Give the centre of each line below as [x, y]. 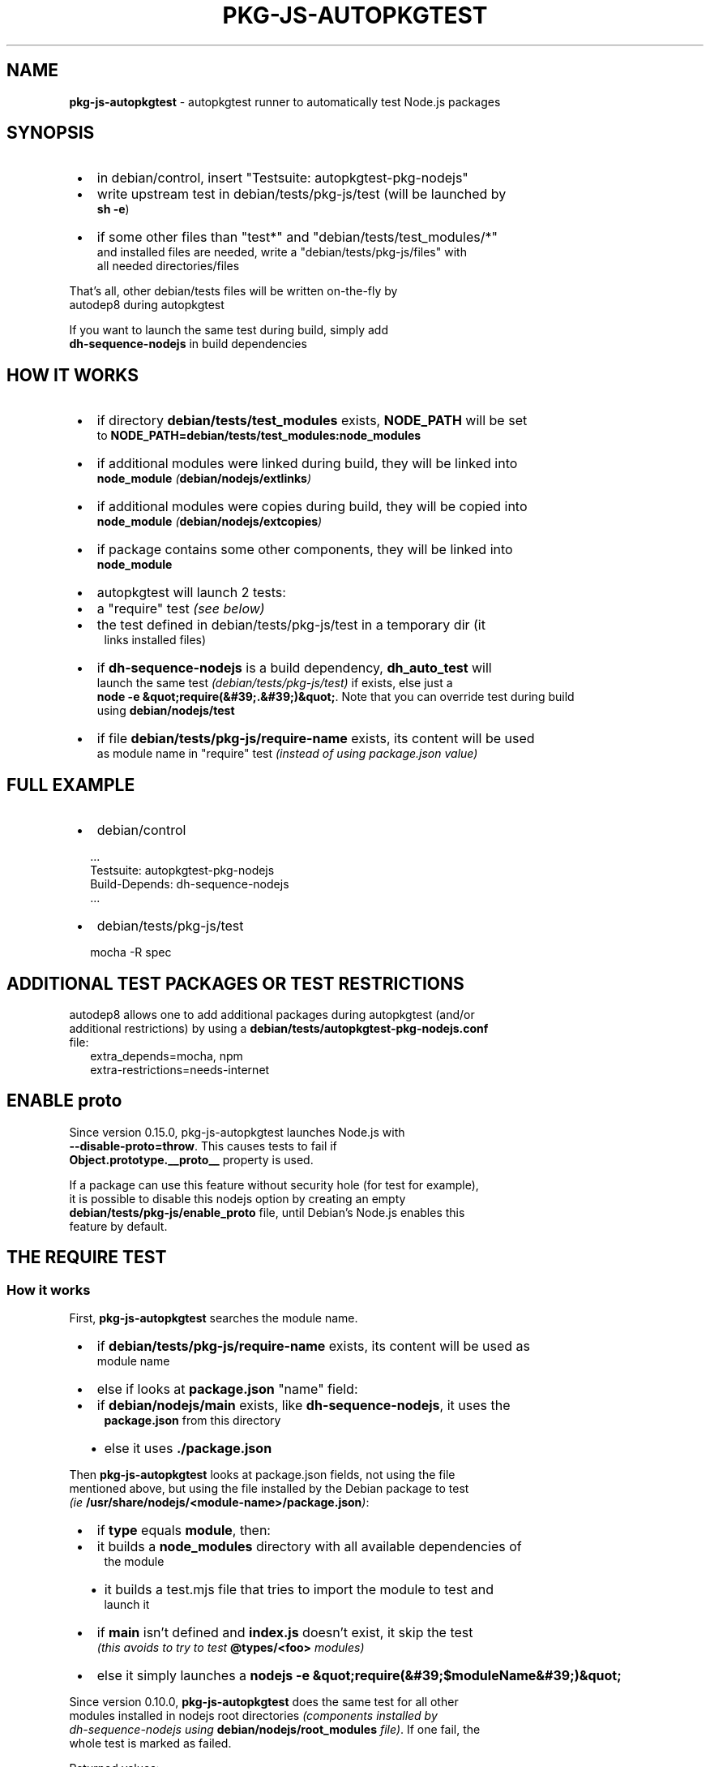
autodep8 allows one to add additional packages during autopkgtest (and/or [272, 1014]
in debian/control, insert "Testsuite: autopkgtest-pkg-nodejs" [282, 178]
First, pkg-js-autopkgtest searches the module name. [214, 1318]
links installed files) [155, 640]
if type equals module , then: [184, 1531]
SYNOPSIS [51, 133]
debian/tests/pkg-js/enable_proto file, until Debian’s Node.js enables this [267, 1212]
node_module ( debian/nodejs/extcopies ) [210, 522]
